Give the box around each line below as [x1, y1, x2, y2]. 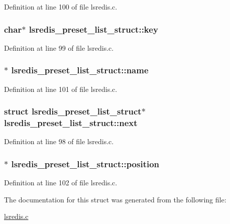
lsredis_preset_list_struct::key [29, 23, 158, 35]
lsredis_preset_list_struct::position [11, 157, 160, 170]
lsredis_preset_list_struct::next [4, 117, 138, 129]
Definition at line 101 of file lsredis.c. [4, 83, 118, 94]
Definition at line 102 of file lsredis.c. [4, 177, 118, 188]
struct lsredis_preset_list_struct [4, 105, 142, 118]
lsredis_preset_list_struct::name [11, 64, 149, 76]
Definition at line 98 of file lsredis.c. [4, 136, 114, 147]
